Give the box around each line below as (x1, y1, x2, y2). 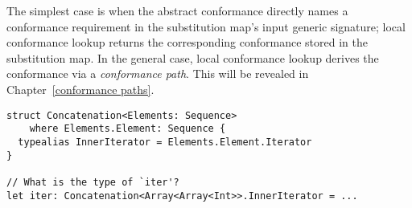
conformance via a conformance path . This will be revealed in (6, 65, 309, 82)
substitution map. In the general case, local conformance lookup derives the (6, 49, 379, 66)
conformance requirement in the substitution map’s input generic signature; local (6, 18, 406, 35)
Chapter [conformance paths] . (6, 80, 154, 97)
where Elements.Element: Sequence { (29, 123, 226, 135)
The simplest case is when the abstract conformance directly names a (6, 2, 348, 18)
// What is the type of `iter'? (6, 176, 179, 188)
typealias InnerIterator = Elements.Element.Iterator (18, 136, 312, 148)
